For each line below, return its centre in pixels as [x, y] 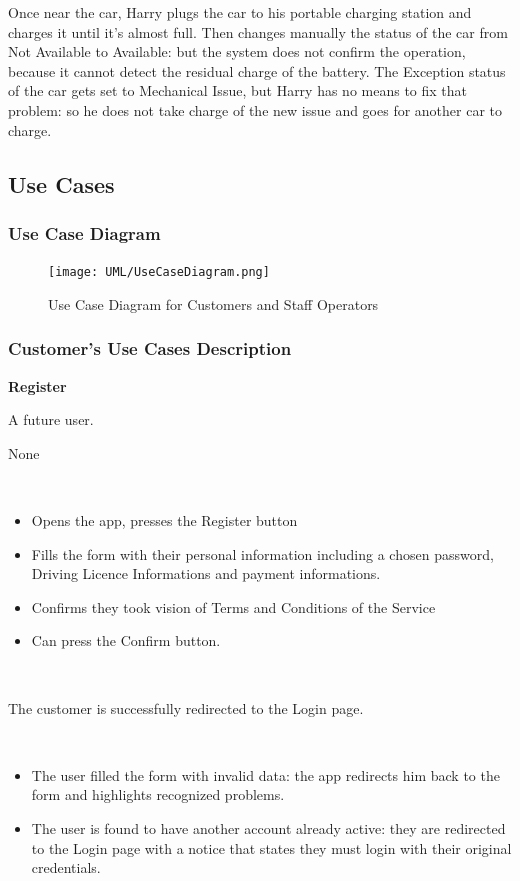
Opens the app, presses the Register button [164, 520]
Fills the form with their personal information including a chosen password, [262, 553]
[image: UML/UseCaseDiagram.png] [159, 272]
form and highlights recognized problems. [158, 794]
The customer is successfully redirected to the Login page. [186, 707]
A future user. [51, 419]
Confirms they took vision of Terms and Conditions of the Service [233, 606]
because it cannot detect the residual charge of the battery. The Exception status [257, 70]
